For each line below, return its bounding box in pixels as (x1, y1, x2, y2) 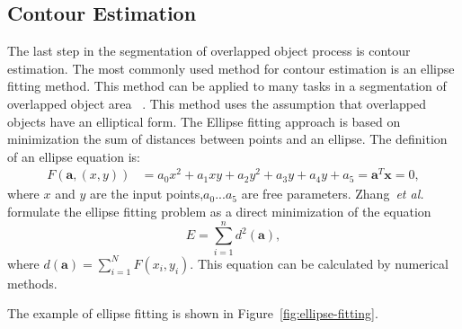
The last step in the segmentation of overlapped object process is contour (7, 41, 411, 60)
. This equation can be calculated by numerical (190, 253, 449, 272)
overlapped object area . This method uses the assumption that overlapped (7, 93, 427, 112)
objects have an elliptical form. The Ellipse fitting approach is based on (7, 111, 401, 130)
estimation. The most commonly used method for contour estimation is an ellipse (7, 58, 455, 77)
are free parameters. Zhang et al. (241, 184, 424, 203)
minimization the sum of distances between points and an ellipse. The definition (7, 129, 448, 148)
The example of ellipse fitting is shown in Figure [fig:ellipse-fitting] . (7, 304, 378, 323)
